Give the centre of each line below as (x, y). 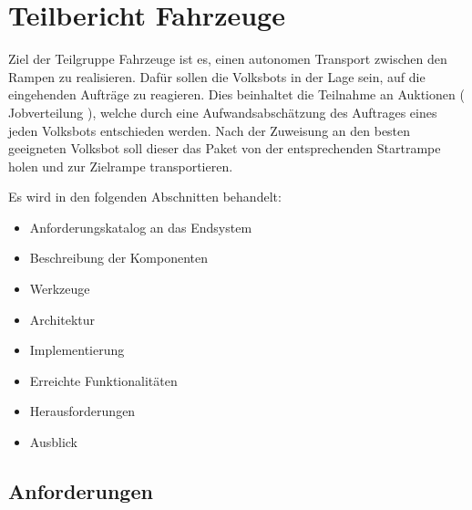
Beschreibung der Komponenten (118, 258)
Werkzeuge (60, 289)
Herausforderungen (82, 411)
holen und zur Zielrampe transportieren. (121, 166)
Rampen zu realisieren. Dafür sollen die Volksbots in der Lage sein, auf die (217, 76)
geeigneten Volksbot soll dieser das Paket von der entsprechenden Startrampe (225, 148)
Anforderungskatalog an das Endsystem (141, 227)
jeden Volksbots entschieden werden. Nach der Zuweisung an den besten (210, 130)
